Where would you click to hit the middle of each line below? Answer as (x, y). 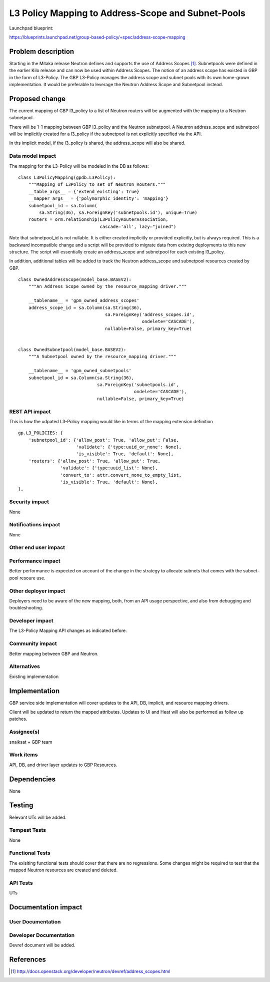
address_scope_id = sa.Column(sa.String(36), (85, 307)
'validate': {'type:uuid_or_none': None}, (129, 447)
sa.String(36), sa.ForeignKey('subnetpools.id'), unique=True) (118, 212)
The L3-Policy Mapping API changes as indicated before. (68, 630)
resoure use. (32, 578)
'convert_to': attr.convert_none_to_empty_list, (121, 475)
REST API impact (30, 412)
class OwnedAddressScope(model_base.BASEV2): (75, 280)
